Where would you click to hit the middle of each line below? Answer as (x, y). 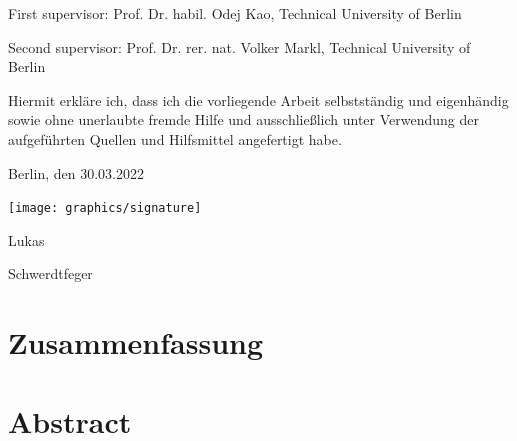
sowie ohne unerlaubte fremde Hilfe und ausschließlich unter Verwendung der (244, 119)
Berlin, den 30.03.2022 (76, 172)
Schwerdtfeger (50, 273)
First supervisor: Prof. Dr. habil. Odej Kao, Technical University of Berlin (235, 13)
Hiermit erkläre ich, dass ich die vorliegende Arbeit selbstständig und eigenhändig (258, 99)
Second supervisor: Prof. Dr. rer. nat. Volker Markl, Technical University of (239, 46)
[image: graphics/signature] (105, 208)
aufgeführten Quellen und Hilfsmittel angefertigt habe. (175, 138)
